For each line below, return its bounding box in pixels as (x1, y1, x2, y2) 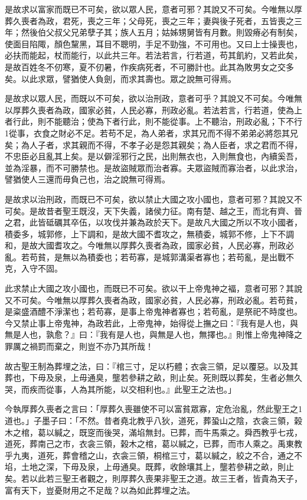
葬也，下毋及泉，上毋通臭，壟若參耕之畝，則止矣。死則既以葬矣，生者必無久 (5, 371, 302, 384)
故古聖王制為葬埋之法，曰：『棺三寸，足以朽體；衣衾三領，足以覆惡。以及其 (5, 360, 298, 372)
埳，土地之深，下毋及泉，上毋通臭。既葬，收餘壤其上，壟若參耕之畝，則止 (5, 460, 294, 473)
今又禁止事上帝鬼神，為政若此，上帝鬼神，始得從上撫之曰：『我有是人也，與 (5, 316, 298, 329)
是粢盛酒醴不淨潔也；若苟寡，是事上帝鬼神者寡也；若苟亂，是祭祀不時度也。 (5, 305, 302, 318)
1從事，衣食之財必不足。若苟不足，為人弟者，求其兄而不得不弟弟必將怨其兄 (5, 126, 298, 139)
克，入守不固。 (5, 262, 63, 274)
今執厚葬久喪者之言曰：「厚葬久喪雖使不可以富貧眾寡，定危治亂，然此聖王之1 (5, 403, 302, 415)
